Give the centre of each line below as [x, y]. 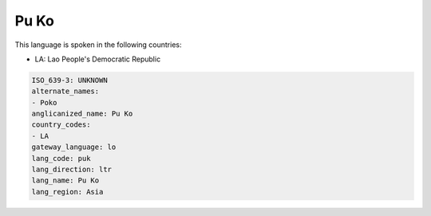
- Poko [44, 102]
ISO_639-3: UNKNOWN [69, 80]
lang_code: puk [61, 158]
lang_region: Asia [67, 192]
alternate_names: [65, 91]
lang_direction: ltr [71, 170]
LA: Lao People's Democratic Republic [98, 59]
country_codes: [61, 125]
